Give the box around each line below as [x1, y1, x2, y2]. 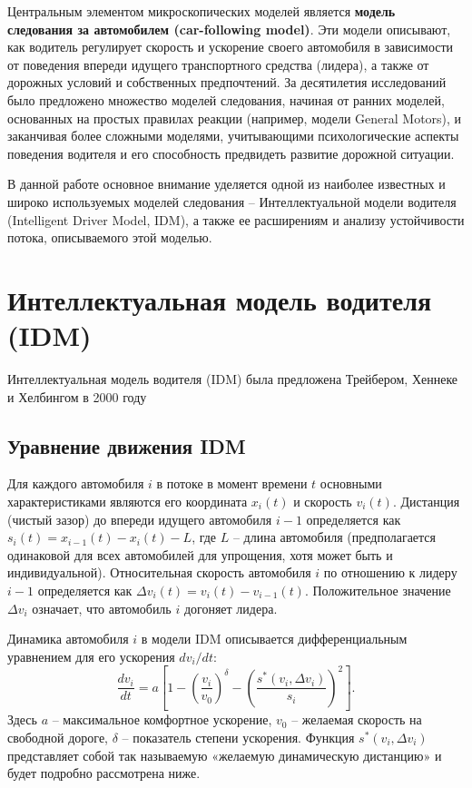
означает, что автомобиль [32, 598, 172, 617]
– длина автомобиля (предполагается [232, 527, 437, 547]
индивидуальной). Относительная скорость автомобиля [7, 563, 311, 582]
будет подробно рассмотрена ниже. [7, 763, 201, 783]
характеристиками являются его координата [7, 492, 248, 511]
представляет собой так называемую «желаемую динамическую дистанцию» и [7, 745, 442, 764]
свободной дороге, [7, 727, 109, 746]
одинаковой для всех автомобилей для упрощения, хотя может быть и [7, 545, 393, 564]
